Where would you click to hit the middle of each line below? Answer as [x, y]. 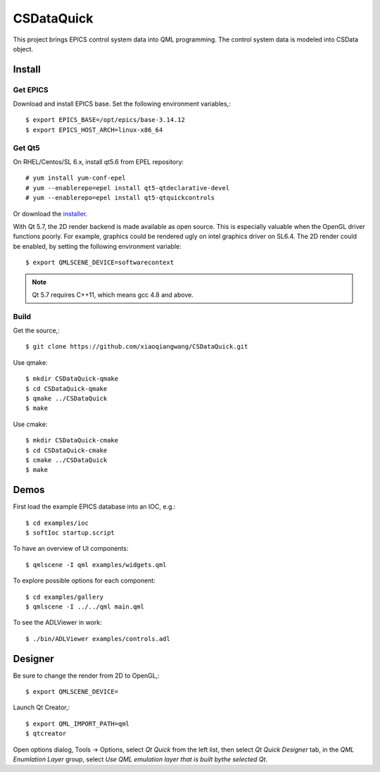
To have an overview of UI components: [71, 549]
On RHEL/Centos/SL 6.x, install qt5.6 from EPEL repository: [99, 162]
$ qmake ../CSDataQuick [66, 399]
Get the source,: [36, 330]
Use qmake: [31, 362]
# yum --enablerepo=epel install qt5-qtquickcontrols [120, 198]
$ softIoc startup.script [70, 533]
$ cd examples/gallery [65, 597]
